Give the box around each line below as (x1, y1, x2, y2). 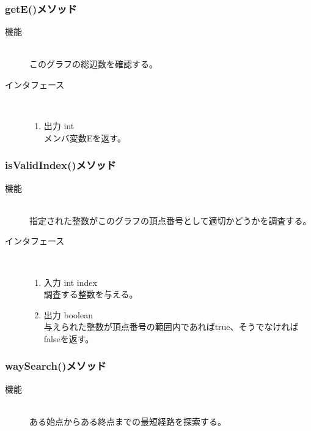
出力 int (43, 119, 75, 132)
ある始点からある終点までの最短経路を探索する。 (29, 414, 226, 427)
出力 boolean (43, 308, 93, 321)
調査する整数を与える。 (43, 288, 138, 301)
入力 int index (43, 275, 97, 288)
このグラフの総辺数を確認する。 (29, 58, 158, 70)
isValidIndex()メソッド (5, 157, 116, 173)
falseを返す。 (43, 332, 94, 345)
